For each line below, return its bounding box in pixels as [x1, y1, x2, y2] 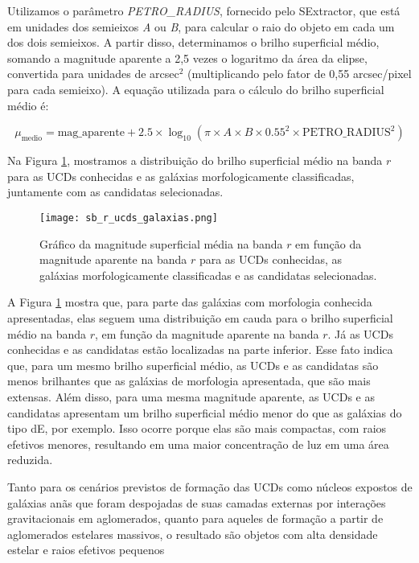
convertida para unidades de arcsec [7, 65, 179, 82]
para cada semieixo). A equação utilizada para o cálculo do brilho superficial [7, 80, 384, 97]
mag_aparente [57, 127, 125, 139]
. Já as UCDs [327, 325, 393, 342]
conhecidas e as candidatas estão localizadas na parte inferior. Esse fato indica [7, 341, 393, 358]
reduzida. [7, 451, 53, 468]
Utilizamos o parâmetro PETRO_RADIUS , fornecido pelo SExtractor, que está [7, 2, 401, 18]
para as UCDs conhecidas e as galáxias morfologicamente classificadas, [7, 167, 355, 184]
